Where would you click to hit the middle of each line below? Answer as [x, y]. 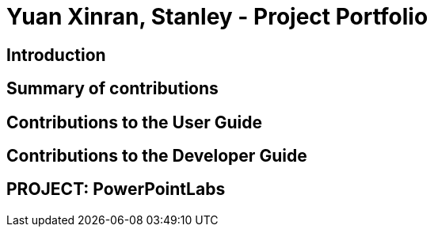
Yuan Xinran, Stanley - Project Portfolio [217, 17]
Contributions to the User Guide [134, 122]
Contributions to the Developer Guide [157, 156]
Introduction [56, 55]
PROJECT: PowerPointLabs [116, 189]
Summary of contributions [112, 89]
